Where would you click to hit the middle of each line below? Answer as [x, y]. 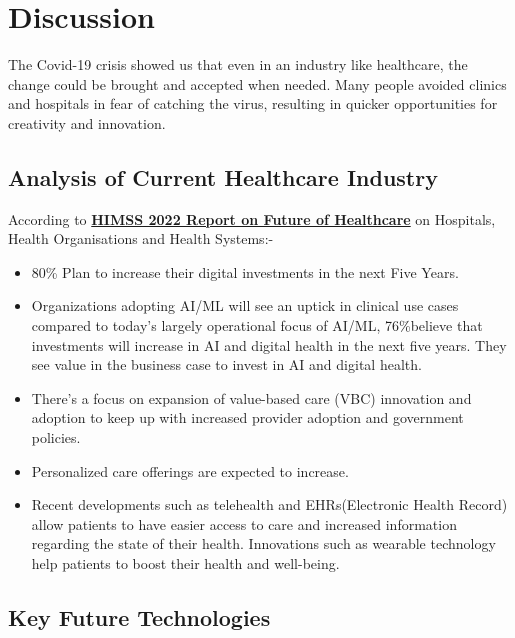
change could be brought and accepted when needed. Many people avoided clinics [257, 83]
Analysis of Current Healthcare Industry [223, 176]
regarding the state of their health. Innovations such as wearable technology [263, 543]
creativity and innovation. [87, 122]
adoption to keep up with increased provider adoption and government [247, 417]
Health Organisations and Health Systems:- [141, 238]
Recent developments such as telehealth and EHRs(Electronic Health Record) [269, 504]
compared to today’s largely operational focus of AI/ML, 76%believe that [257, 325]
